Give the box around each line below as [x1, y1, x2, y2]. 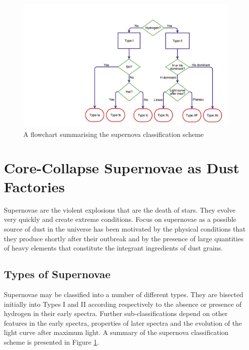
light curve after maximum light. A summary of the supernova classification [4, 327, 229, 337]
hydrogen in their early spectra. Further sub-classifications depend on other [4, 308, 228, 318]
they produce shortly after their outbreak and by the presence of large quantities [4, 233, 244, 243]
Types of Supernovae [4, 267, 111, 282]
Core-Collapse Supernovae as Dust [4, 157, 240, 177]
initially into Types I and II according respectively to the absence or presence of [4, 299, 242, 309]
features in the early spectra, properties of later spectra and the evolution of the [4, 317, 242, 328]
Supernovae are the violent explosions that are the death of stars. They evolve [4, 204, 236, 215]
